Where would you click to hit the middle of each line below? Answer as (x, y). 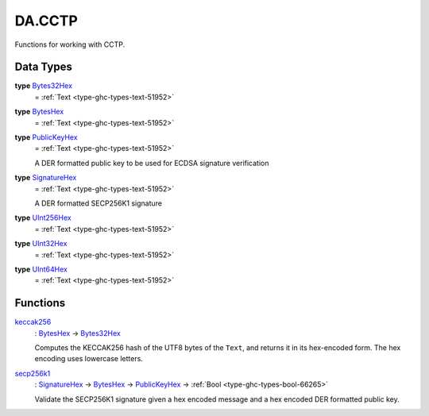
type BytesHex (39, 112)
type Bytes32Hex (44, 86)
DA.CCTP (46, 21)
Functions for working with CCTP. (70, 44)
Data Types (44, 67)
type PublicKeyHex (46, 137)
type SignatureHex (46, 178)
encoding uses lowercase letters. (89, 359)
